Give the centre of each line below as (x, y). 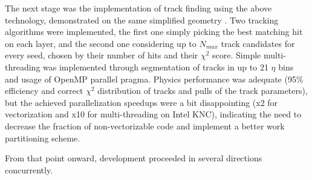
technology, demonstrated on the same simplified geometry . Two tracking (142, 20)
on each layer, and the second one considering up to (101, 43)
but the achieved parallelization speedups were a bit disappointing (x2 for (141, 102)
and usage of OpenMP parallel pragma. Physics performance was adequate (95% (154, 79)
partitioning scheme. (43, 138)
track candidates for (258, 43)
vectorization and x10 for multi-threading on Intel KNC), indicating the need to (153, 114)
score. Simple (237, 55)
